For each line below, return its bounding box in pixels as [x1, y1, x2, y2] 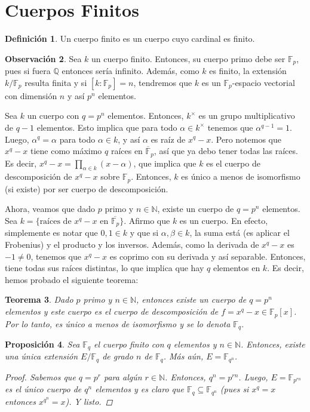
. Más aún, [163, 350, 204, 362]
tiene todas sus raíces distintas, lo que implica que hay [5, 262, 204, 274]
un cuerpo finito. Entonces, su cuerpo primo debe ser [91, 52, 286, 64]
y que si [130, 226, 159, 239]
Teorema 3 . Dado [5, 293, 73, 306]
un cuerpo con [27, 109, 79, 122]
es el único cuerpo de [5, 383, 82, 395]
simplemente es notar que [5, 226, 98, 239]
